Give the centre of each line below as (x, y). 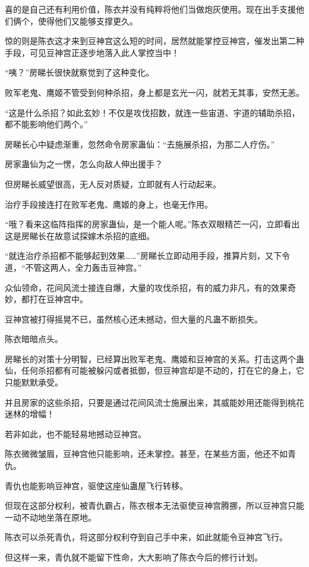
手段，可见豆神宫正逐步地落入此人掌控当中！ (92, 52)
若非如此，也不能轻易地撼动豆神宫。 (75, 433)
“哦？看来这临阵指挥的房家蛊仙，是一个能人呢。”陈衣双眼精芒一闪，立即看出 (152, 224)
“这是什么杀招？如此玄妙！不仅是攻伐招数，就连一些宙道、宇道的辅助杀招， (152, 112)
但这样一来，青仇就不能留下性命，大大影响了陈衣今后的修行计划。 (134, 557)
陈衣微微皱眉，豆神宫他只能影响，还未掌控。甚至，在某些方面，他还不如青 (150, 454)
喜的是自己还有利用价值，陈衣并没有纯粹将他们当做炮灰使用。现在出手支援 (150, 9)
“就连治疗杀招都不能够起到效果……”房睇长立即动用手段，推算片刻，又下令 (147, 256)
